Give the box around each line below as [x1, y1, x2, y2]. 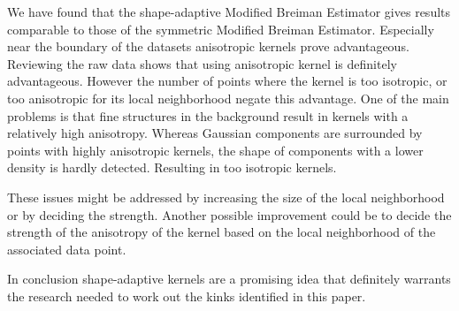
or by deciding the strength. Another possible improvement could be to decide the [7, 205, 452, 224]
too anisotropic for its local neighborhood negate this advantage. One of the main [7, 88, 449, 107]
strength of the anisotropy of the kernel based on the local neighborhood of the [7, 223, 436, 241]
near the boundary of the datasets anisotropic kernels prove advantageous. [7, 37, 409, 56]
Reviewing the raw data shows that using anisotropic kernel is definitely [7, 54, 397, 72]
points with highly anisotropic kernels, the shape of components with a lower [7, 140, 424, 159]
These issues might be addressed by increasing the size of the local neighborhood [7, 187, 445, 206]
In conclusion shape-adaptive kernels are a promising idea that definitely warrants [7, 269, 451, 288]
